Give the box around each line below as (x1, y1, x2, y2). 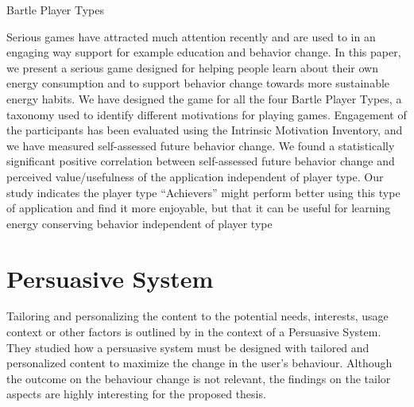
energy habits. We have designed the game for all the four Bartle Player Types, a (6, 90, 402, 107)
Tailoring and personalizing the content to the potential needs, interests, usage (6, 308, 389, 324)
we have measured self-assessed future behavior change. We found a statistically (6, 137, 395, 153)
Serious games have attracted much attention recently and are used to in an (6, 28, 376, 45)
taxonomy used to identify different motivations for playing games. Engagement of (6, 106, 407, 122)
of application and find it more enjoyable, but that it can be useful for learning (6, 200, 391, 216)
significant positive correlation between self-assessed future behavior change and (6, 153, 395, 169)
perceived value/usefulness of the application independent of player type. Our (6, 168, 384, 184)
